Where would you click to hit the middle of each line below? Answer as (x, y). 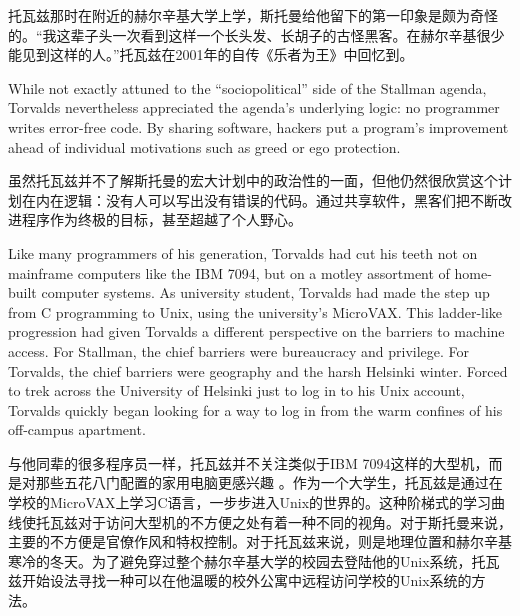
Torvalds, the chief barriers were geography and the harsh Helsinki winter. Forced (258, 370)
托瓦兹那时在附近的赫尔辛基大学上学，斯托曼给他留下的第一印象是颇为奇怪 (253, 15)
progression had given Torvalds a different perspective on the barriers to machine (256, 331)
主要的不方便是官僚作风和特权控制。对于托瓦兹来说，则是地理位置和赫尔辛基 (260, 541)
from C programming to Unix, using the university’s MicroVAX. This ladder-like (255, 311)
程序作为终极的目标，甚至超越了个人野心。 (161, 219)
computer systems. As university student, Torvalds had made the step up (265, 292)
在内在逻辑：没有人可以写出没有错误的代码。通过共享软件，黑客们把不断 (259, 199)
